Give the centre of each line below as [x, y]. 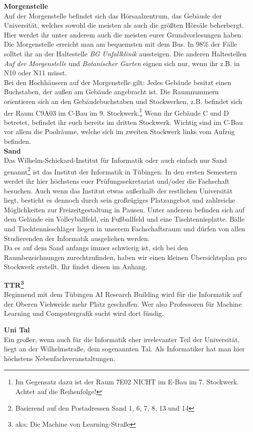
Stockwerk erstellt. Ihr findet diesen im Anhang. [76, 267]
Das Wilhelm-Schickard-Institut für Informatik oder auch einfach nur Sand [116, 160]
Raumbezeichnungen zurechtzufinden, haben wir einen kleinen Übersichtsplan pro [126, 257]
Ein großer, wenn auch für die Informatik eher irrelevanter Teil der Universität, [122, 339]
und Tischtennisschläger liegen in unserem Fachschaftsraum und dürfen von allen [125, 228]
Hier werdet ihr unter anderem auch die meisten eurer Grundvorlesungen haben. [124, 34]
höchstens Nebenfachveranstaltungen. [60, 358]
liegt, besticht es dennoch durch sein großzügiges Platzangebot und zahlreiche [120, 200]
